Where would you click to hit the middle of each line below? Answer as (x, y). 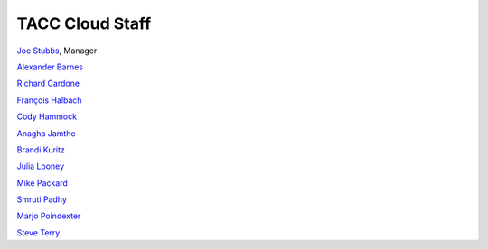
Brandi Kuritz (41, 150)
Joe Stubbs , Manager (57, 51)
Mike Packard (42, 183)
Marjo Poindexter (49, 216)
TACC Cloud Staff (84, 23)
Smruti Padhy (42, 199)
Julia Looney (41, 166)
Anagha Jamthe (46, 133)
